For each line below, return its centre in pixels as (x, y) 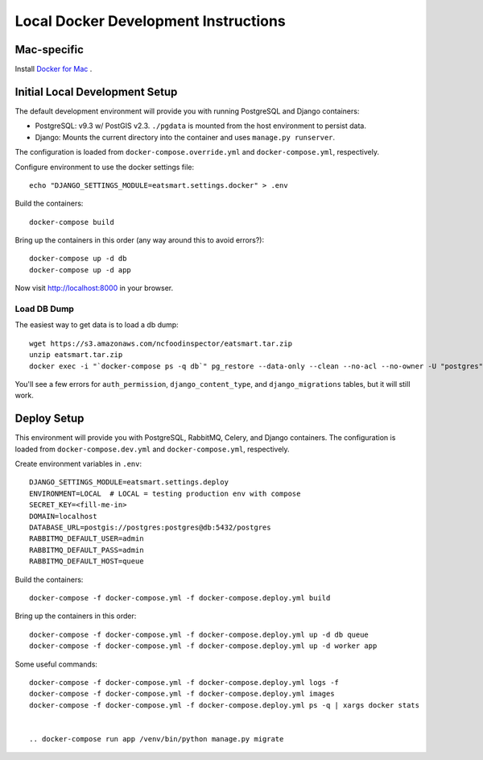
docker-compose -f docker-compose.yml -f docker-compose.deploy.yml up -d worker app (203, 646)
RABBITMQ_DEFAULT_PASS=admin (87, 550)
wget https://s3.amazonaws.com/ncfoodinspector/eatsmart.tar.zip (161, 343)
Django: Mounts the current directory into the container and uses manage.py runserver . (185, 137)
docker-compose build (72, 222)
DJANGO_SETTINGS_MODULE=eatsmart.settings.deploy (129, 482)
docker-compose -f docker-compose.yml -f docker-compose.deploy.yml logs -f (184, 682)
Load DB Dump (44, 309)
